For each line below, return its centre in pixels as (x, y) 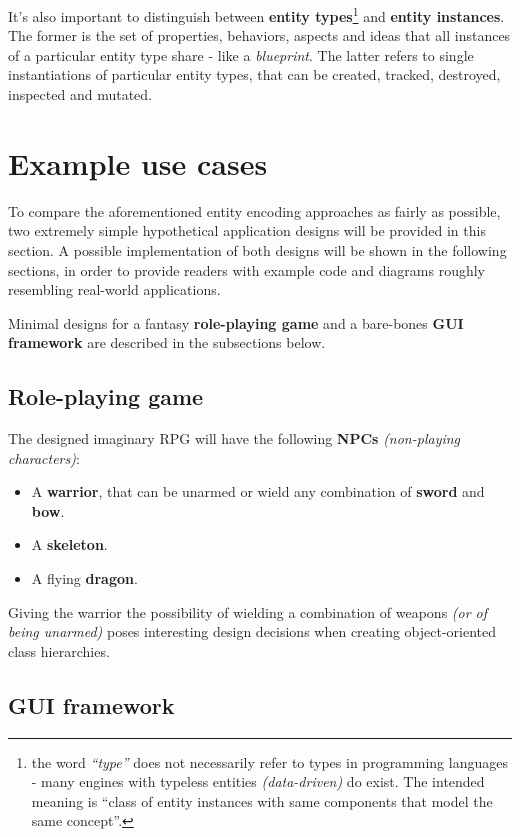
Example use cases (138, 162)
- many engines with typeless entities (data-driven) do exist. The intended (258, 781)
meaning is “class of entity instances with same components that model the (262, 800)
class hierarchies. (59, 650)
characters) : (44, 457)
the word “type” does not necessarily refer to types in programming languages (269, 761)
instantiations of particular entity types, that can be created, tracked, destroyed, (254, 74)
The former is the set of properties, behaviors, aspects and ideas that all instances (259, 35)
